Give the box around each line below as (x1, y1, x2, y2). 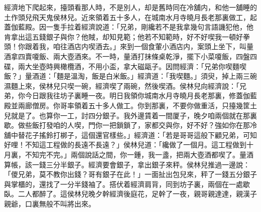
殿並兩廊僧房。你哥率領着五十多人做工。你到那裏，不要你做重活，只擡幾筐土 (4, 100, 257, 110)
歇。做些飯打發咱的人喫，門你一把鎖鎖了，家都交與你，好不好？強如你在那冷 (4, 120, 257, 130)
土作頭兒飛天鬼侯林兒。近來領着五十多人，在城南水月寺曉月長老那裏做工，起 (4, 12, 257, 22)
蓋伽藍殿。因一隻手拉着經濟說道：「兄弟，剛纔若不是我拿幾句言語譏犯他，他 (4, 22, 253, 32)
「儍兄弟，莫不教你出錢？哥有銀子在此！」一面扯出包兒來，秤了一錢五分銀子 (4, 169, 257, 179)
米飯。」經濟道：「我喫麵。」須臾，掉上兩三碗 (112, 71, 257, 81)
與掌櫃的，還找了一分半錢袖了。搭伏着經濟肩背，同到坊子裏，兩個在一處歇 (4, 178, 250, 189)
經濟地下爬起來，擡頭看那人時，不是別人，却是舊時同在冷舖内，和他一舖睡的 (4, 2, 257, 12)
